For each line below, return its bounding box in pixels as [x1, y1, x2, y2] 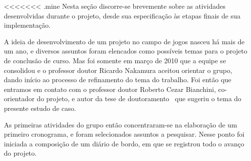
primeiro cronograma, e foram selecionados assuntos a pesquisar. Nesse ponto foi [4, 129, 245, 139]
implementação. [4, 20, 51, 30]
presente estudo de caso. [4, 103, 76, 113]
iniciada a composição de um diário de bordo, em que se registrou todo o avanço [4, 138, 244, 148]
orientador [4, 93, 35, 104]
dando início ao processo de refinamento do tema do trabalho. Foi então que [4, 74, 231, 85]
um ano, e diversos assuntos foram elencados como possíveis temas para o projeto [4, 46, 248, 56]
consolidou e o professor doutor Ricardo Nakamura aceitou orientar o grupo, [4, 65, 232, 75]
